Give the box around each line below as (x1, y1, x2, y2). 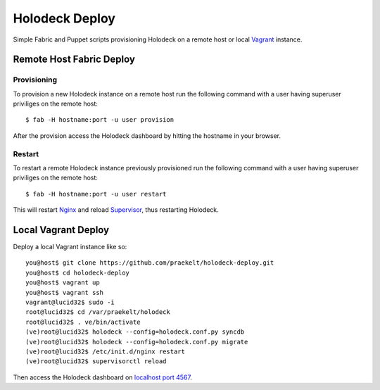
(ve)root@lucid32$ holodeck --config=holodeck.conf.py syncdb (25, 328, 245, 336)
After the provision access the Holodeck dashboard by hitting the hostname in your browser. (13, 131, 281, 140)
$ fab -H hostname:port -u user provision (25, 116, 175, 124)
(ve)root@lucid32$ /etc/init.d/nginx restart (25, 348, 186, 356)
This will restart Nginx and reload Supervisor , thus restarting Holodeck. (13, 206, 220, 214)
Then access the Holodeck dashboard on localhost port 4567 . (13, 373, 193, 382)
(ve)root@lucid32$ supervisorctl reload (25, 358, 167, 365)
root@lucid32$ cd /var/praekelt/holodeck (25, 308, 170, 316)
